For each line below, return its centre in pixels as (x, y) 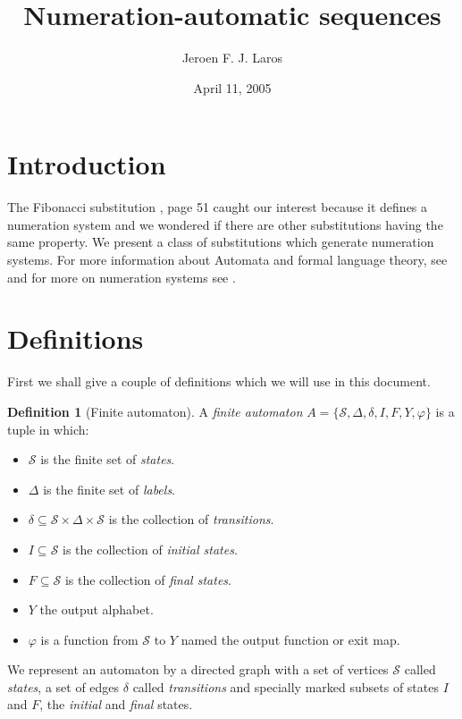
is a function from (89, 639)
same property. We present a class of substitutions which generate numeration (221, 242)
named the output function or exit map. (290, 639)
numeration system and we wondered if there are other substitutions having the (225, 224)
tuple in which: (48, 429)
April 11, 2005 (232, 87)
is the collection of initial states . (150, 549)
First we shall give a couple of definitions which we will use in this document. (219, 381)
